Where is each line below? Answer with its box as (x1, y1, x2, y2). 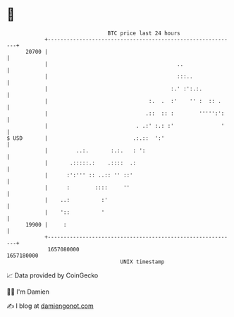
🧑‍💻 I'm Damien (6, 287, 50, 296)
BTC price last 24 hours (107, 30, 180, 37)
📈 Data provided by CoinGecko (6, 271, 99, 280)
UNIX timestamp (120, 258, 165, 265)
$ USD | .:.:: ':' (6, 134, 165, 142)
